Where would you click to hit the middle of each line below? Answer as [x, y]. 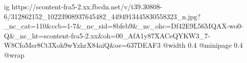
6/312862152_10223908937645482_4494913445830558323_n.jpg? [102, 16]
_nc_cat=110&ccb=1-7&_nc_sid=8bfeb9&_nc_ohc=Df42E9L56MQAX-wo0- [124, 26]
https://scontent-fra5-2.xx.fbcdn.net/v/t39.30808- [87, 6]
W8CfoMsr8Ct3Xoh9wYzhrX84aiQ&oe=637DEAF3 [82, 45]
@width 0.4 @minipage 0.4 [203, 45]
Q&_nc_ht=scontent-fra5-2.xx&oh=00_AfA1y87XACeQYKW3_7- [107, 35]
